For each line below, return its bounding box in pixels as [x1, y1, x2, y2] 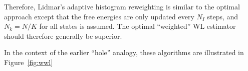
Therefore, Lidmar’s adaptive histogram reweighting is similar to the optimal [4, 1, 240, 11]
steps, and [207, 11, 238, 21]
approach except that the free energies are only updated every [4, 11, 194, 21]
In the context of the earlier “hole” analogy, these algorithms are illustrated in [4, 47, 244, 58]
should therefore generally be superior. [4, 30, 122, 41]
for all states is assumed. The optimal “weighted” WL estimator [39, 21, 236, 31]
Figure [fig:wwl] [4, 57, 53, 67]
